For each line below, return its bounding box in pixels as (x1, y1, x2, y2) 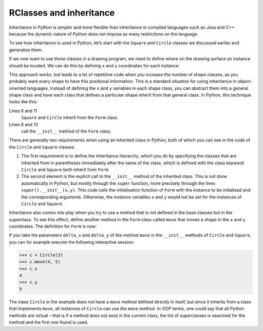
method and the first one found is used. (9, 319, 89, 325)
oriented (9, 85, 26, 91)
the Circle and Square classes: (9, 144, 75, 150)
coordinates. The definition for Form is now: (9, 223, 97, 229)
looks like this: (9, 99, 38, 105)
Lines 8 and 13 (9, 121, 38, 127)
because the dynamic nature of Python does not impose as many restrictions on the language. (9, 31, 199, 37)
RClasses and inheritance (9, 7, 115, 18)
